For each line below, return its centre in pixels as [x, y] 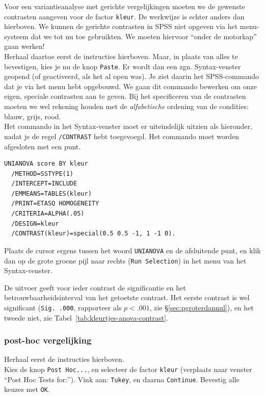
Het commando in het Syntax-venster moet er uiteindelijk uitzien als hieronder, [128, 126]
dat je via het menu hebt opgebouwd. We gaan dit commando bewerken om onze [130, 86]
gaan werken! [24, 46]
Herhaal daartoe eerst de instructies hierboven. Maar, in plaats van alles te [121, 56]
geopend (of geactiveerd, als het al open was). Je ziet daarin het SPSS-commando [131, 76]
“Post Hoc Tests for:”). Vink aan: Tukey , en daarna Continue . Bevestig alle [122, 379]
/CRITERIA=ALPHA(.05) [48, 214]
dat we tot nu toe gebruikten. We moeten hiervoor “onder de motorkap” [144, 36]
